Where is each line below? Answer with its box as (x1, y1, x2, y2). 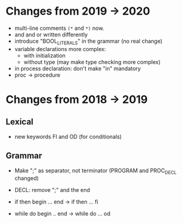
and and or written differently (14, 30, 88, 38)
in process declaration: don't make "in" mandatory (14, 65, 141, 72)
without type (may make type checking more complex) (23, 58, 161, 65)
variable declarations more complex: (14, 45, 106, 52)
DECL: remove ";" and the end (14, 186, 91, 194)
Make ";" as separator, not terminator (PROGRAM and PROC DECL (14, 166, 177, 175)
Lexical (5, 117, 34, 127)
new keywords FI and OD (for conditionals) (14, 133, 122, 140)
